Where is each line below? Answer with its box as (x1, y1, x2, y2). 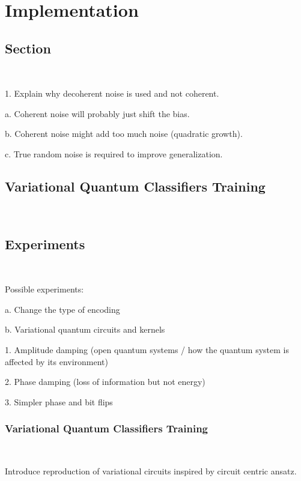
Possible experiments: (5, 283, 84, 295)
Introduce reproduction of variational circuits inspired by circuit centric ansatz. (5, 465, 297, 477)
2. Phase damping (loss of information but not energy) (5, 375, 205, 388)
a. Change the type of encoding (5, 303, 120, 315)
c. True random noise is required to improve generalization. (5, 147, 223, 160)
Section (5, 38, 51, 57)
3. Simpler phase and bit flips (5, 395, 113, 408)
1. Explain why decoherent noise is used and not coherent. (5, 87, 219, 100)
